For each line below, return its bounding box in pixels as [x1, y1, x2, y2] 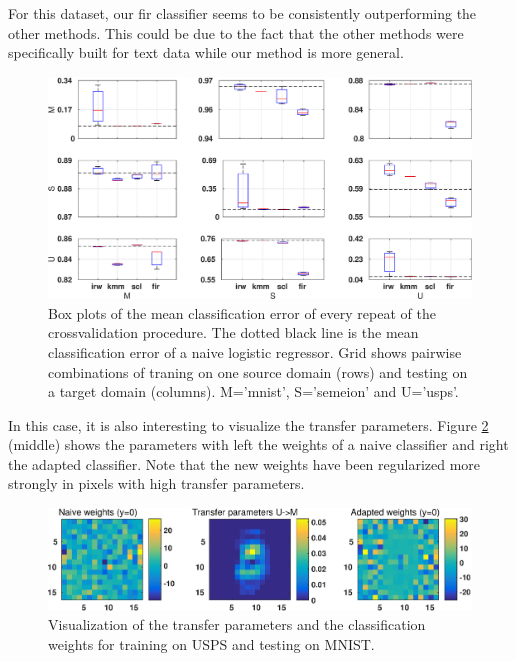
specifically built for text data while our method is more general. [8, 42, 404, 63]
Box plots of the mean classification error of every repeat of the [48, 302, 436, 323]
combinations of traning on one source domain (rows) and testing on [48, 361, 468, 382]
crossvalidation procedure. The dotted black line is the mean [48, 322, 419, 343]
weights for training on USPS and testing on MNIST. [48, 634, 375, 655]
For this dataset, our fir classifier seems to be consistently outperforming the [8, 3, 477, 23]
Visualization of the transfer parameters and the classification [48, 614, 426, 635]
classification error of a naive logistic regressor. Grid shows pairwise [48, 341, 462, 362]
